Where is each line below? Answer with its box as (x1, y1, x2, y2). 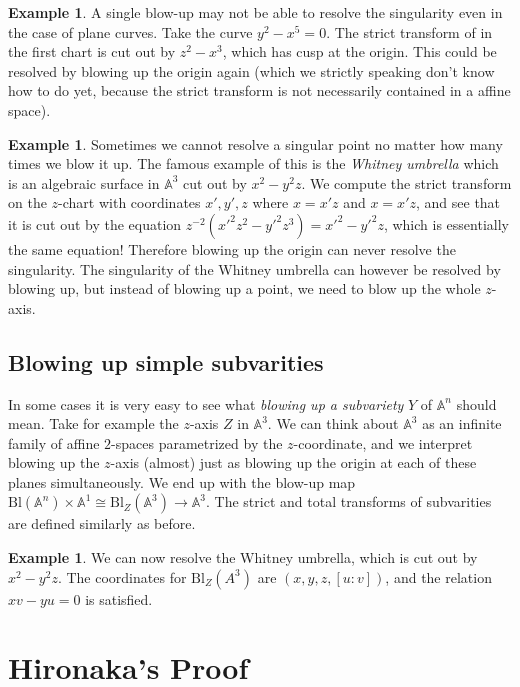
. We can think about (267, 413, 399, 434)
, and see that (416, 192, 501, 213)
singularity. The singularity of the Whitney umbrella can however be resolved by (8, 258, 501, 279)
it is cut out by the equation (8, 213, 182, 234)
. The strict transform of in (326, 21, 493, 42)
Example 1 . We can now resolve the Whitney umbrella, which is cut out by (8, 547, 478, 568)
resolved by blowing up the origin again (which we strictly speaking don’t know (8, 60, 495, 81)
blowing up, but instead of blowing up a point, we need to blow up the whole (8, 278, 481, 299)
